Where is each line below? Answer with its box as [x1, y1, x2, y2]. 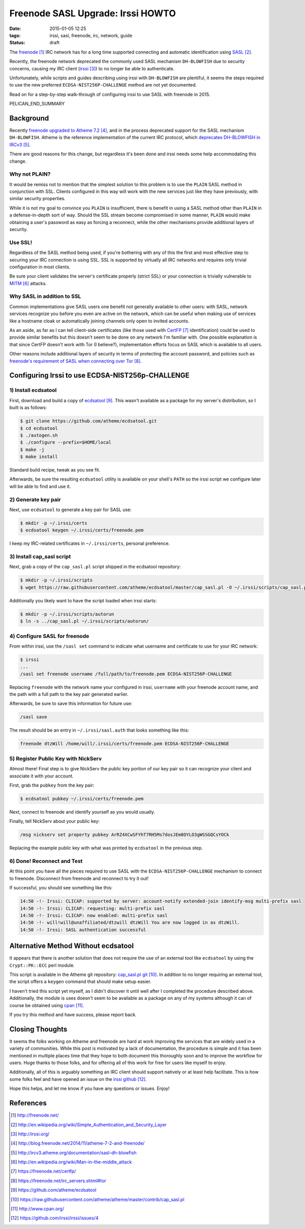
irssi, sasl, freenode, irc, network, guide [49, 32, 133, 38]
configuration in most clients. [9, 264, 71, 270]
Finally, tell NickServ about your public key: [9, 818, 100, 824]
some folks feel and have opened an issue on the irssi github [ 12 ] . [9, 1076, 147, 1082]
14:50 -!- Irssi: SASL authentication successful [20, 927, 146, 933]
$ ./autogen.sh [20, 432, 58, 438]
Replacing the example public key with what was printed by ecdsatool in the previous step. [9, 845, 203, 851]
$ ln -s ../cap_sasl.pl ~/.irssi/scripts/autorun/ [20, 619, 149, 624]
